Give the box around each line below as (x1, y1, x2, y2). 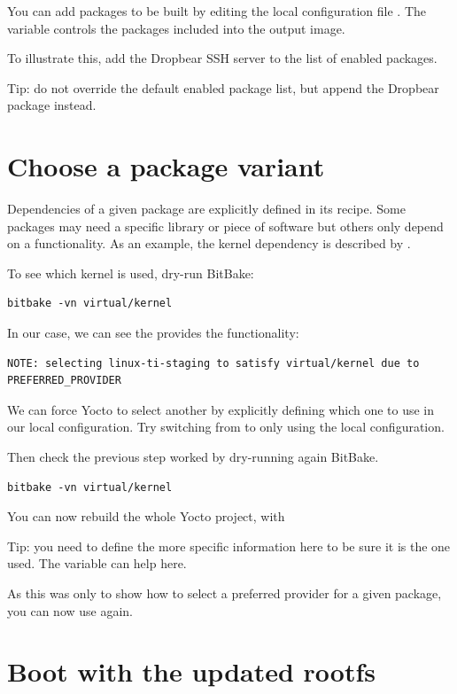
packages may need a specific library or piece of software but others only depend (7, 216, 444, 235)
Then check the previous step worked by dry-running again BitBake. (7, 448, 379, 466)
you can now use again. (7, 601, 134, 620)
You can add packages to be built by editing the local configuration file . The (7, 2, 427, 19)
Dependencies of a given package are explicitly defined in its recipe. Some (7, 199, 406, 218)
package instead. (7, 96, 97, 114)
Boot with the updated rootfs (7, 653, 376, 690)
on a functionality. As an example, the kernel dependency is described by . (7, 234, 411, 253)
